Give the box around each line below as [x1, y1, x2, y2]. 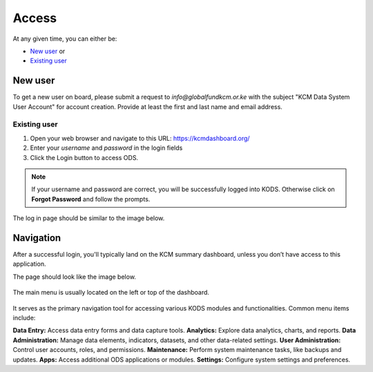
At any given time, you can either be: [12, 35, 117, 43]
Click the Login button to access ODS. [30, 153, 138, 161]
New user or [30, 47, 66, 55]
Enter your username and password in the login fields [30, 144, 183, 152]
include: [12, 313, 36, 322]
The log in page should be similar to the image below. [12, 214, 165, 222]
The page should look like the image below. [12, 273, 136, 281]
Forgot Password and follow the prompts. [31, 195, 151, 203]
